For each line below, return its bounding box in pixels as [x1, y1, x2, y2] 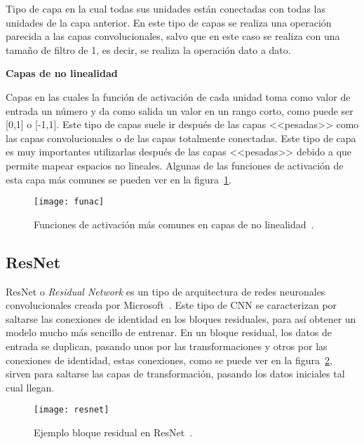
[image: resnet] [34, 405, 109, 415]
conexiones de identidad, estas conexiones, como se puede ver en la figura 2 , [6, 352, 332, 367]
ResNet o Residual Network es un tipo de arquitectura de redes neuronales [6, 284, 325, 298]
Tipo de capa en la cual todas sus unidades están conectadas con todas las [6, 1, 325, 15]
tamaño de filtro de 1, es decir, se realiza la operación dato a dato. [6, 42, 291, 57]
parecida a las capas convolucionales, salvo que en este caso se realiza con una [6, 29, 340, 43]
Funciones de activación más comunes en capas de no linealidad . [34, 216, 314, 231]
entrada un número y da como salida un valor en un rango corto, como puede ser [6, 103, 353, 118]
